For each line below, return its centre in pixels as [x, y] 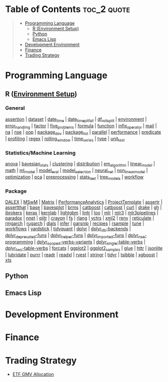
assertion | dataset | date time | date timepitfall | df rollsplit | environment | [76, 120]
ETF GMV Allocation [33, 374]
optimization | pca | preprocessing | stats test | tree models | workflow [74, 177]
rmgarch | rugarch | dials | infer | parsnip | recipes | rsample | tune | [75, 223]
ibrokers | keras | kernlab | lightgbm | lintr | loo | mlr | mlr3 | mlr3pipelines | [82, 212]
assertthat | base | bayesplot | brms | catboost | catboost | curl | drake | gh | [83, 207]
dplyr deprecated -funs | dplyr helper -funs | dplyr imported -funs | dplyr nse [75, 236]
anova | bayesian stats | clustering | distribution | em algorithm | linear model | [80, 164]
